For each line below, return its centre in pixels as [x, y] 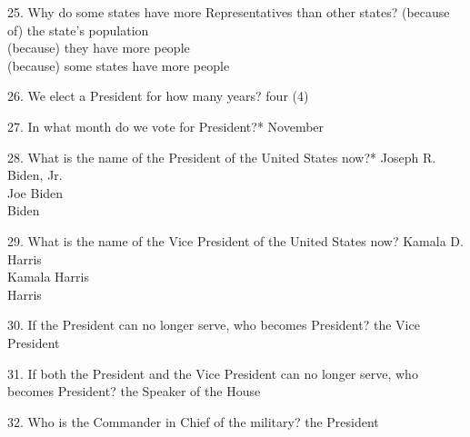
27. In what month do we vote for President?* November [166, 126]
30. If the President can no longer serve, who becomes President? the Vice [214, 325]
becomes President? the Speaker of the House [134, 391]
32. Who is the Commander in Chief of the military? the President [193, 421]
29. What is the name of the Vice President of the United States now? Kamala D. [235, 240]
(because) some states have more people [119, 65]
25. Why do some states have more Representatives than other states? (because [229, 12]
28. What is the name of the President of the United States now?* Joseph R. [222, 157]
